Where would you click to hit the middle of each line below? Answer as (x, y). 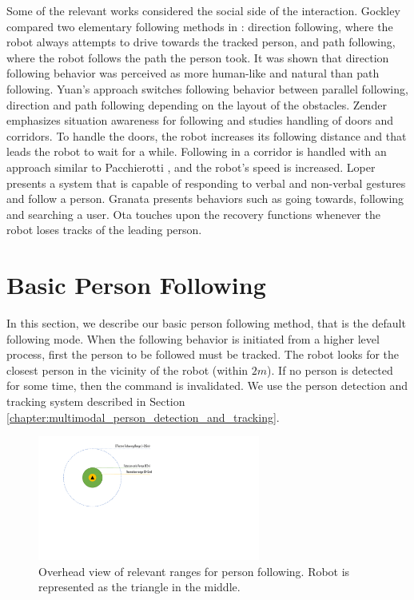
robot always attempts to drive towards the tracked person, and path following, (201, 42)
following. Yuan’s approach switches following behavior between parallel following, (207, 88)
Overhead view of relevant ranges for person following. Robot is (194, 571)
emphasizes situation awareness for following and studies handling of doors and (200, 120)
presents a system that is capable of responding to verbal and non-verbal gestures (206, 183)
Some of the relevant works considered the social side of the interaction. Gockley (203, 10)
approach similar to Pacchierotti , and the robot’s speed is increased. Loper (191, 167)
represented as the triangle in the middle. (139, 587)
